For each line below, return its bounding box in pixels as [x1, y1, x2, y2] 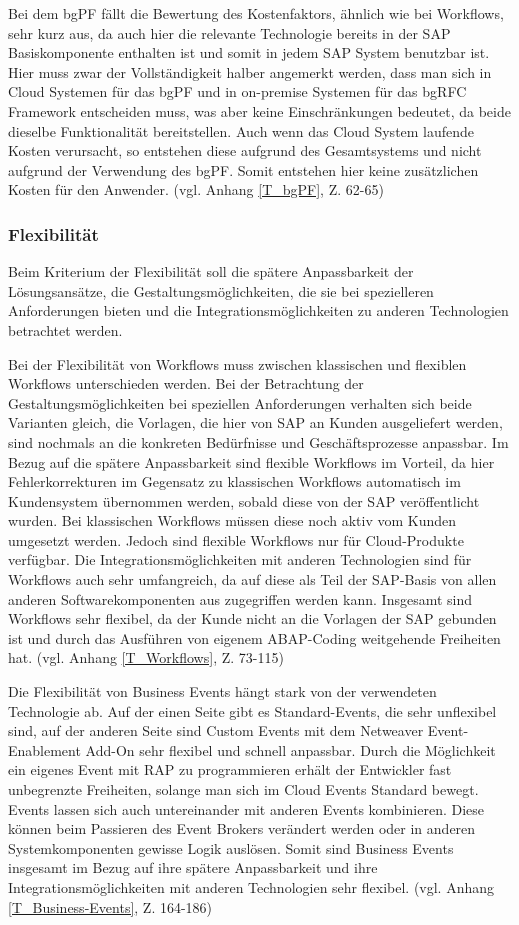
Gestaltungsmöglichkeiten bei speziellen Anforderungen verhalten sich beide [8, 392, 472, 413]
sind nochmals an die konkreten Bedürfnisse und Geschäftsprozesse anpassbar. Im [8, 431, 509, 452]
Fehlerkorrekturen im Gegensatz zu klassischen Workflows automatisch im [8, 471, 461, 492]
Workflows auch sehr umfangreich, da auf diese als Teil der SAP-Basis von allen [8, 569, 497, 590]
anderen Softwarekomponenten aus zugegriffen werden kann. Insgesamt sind [8, 588, 473, 609]
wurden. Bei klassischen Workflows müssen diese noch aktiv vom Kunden [8, 510, 457, 531]
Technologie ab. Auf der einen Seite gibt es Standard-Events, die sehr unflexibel [8, 700, 497, 721]
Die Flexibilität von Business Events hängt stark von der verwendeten [8, 681, 437, 702]
